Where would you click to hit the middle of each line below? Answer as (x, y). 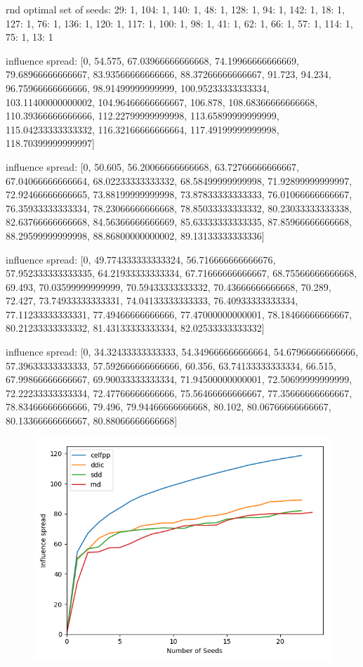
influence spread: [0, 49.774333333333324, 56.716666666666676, (141, 259)
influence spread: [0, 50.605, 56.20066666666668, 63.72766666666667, (152, 166)
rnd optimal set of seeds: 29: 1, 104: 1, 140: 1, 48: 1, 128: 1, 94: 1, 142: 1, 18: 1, (175, 9)
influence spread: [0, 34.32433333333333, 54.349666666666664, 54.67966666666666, (182, 352)
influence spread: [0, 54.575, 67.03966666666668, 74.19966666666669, (152, 60)
